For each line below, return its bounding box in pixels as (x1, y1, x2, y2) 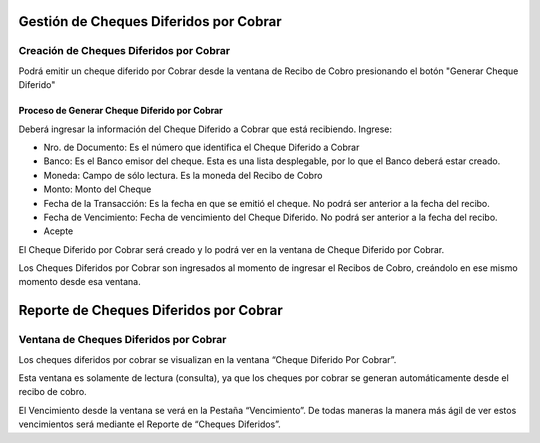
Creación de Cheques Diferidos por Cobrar (18, 44, 230, 58)
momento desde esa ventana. (18, 276, 141, 288)
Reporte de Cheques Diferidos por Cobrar (18, 302, 284, 319)
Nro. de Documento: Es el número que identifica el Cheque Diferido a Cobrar (43, 141, 360, 153)
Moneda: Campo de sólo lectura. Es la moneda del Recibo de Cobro (43, 169, 323, 181)
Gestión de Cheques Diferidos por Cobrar (18, 13, 282, 30)
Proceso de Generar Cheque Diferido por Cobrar (18, 105, 224, 117)
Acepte (43, 225, 74, 237)
